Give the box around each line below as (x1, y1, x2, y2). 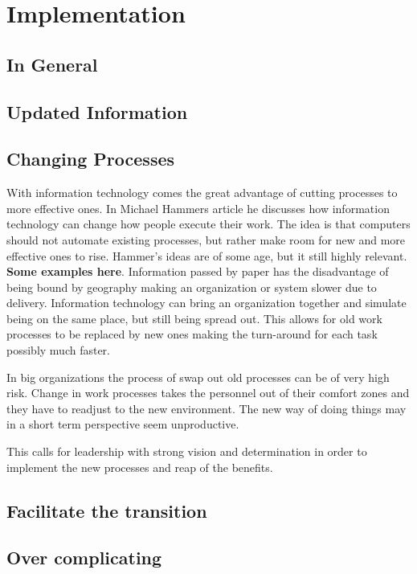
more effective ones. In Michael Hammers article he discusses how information (6, 199, 390, 216)
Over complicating (6, 545, 162, 570)
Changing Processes (6, 146, 175, 171)
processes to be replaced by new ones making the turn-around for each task (6, 326, 378, 342)
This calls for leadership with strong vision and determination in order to (6, 443, 367, 460)
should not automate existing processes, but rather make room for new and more (6, 231, 406, 248)
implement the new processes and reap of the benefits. (6, 458, 273, 475)
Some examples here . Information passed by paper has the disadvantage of (6, 263, 389, 280)
